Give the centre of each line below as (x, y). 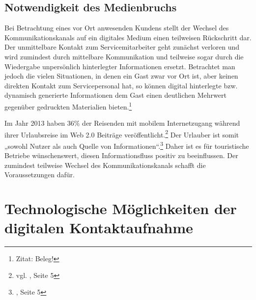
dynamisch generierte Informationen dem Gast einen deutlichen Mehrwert (115, 95)
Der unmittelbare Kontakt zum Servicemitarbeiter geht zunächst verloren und (122, 47)
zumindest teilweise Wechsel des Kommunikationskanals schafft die (105, 165)
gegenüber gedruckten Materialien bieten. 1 (68, 106)
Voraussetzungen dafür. (40, 175)
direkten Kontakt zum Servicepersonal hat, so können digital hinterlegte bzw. (121, 85)
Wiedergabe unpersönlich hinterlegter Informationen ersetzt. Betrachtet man (120, 66)
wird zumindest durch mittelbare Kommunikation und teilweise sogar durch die (124, 56)
